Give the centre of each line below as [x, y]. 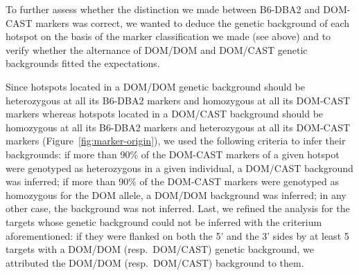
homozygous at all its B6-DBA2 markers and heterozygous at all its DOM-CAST [178, 127]
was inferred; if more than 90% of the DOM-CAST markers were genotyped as [172, 181]
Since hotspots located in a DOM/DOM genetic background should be [155, 86]
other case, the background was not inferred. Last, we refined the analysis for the [178, 208]
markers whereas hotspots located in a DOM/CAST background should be [165, 114]
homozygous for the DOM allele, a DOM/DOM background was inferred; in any [176, 195]
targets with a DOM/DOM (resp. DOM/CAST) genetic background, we [160, 249]
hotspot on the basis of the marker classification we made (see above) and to [168, 36]
